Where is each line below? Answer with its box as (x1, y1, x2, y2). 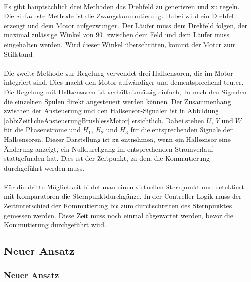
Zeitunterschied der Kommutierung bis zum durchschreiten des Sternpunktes (4, 201, 232, 211)
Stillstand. (4, 48, 34, 59)
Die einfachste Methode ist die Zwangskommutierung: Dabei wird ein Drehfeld (4, 11, 237, 21)
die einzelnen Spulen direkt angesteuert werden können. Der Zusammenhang (4, 96, 231, 106)
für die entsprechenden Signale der (130, 125, 233, 135)
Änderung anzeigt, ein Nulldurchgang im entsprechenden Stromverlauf (4, 143, 213, 154)
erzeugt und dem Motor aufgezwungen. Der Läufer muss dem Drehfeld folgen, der (4, 20, 248, 30)
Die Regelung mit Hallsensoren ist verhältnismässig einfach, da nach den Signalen (4, 86, 247, 96)
